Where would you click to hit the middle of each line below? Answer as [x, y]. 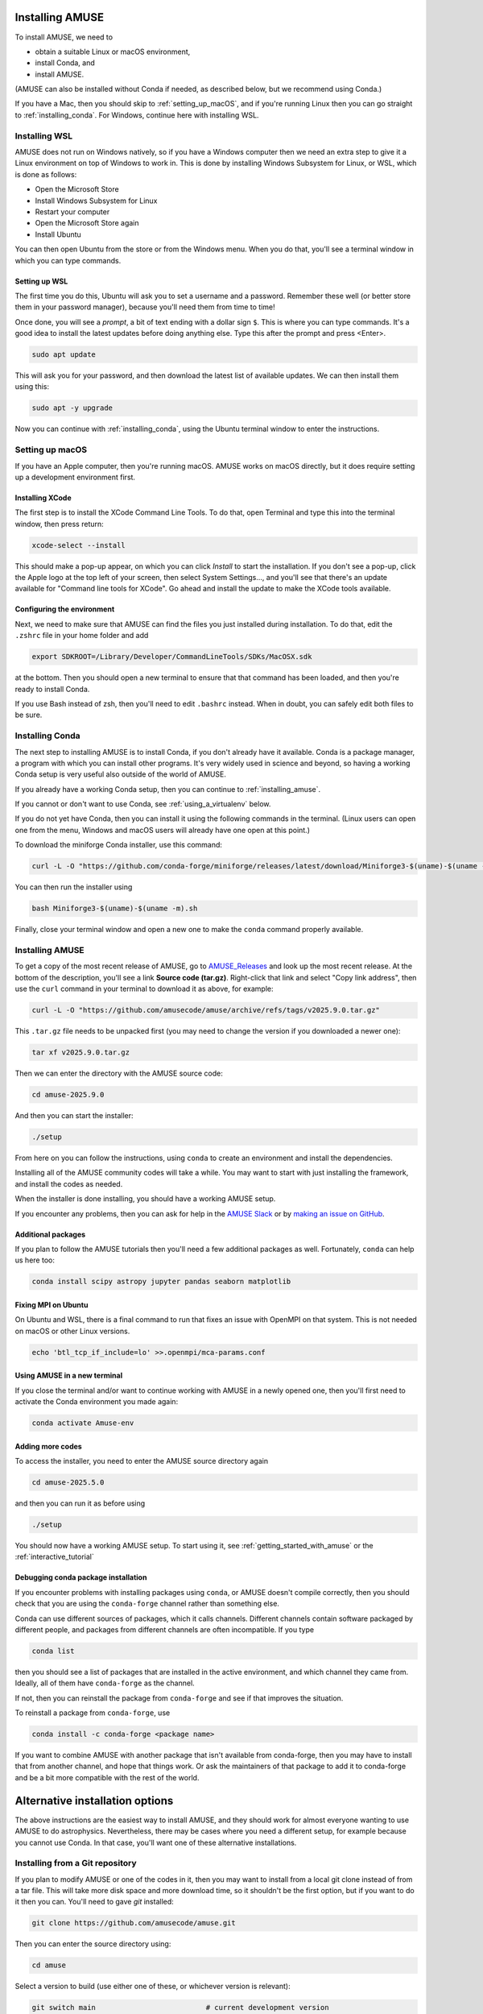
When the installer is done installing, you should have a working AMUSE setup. [145, 1199]
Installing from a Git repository [76, 1863]
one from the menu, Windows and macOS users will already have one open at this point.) [162, 830]
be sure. [29, 715]
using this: [32, 387]
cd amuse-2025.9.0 [68, 1095]
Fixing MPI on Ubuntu [52, 1304]
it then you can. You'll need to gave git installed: [95, 1902]
